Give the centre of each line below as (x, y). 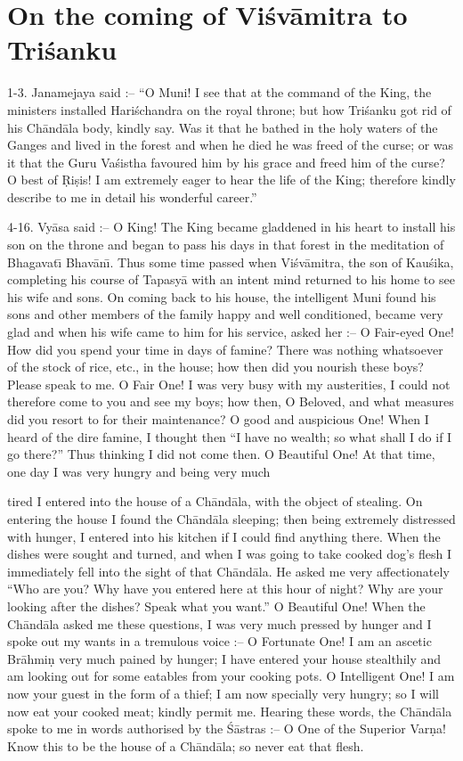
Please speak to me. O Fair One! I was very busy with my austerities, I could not (229, 384)
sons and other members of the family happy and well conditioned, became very (225, 314)
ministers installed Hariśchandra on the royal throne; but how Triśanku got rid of (229, 109)
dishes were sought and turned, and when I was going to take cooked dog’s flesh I (230, 554)
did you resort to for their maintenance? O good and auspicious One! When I (218, 419)
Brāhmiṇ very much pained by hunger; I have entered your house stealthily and (224, 658)
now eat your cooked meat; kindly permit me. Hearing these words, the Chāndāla (230, 711)
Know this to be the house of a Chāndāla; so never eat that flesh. (186, 745)
